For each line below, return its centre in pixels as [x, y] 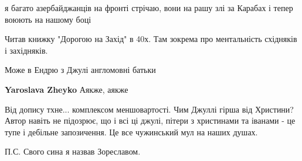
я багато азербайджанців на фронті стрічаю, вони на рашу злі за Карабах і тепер [149, 8]
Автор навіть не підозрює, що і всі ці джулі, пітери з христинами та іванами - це [150, 120]
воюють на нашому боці [48, 19]
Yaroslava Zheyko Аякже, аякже [67, 89]
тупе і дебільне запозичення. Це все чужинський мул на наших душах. [131, 132]
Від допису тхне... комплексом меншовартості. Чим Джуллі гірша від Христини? [149, 109]
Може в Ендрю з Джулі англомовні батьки [80, 70]
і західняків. [26, 50]
